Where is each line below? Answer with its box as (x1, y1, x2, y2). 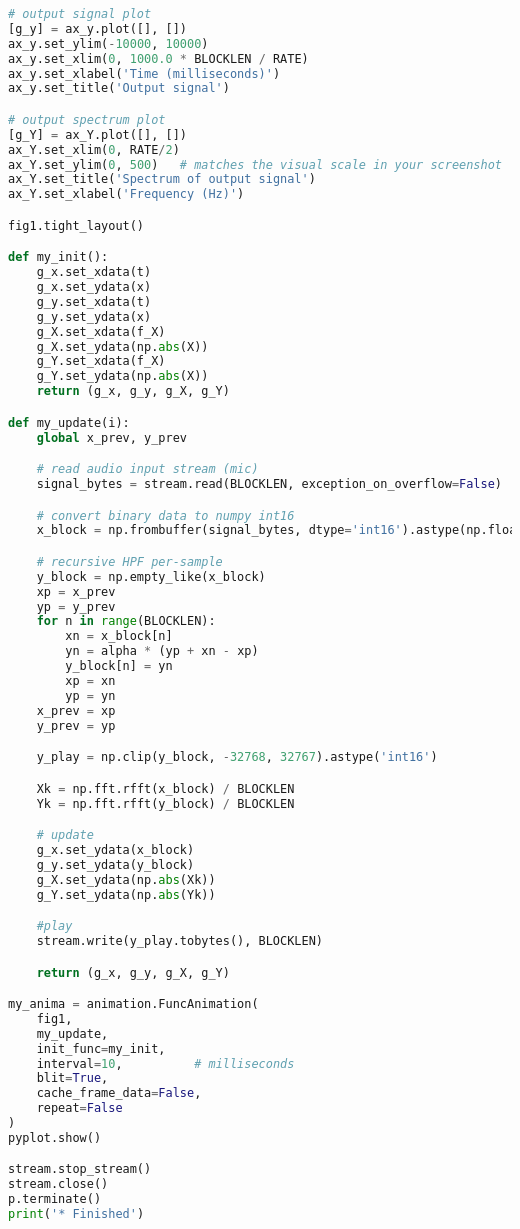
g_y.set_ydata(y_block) (36, 857, 195, 872)
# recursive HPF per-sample (36, 554, 223, 569)
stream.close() (8, 1177, 109, 1192)
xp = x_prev (36, 584, 116, 599)
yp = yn (65, 688, 116, 703)
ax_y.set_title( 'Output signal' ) (8, 81, 230, 96)
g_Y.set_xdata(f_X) (36, 354, 166, 369)
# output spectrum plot (8, 112, 166, 127)
